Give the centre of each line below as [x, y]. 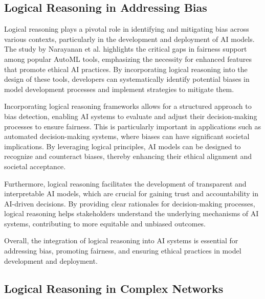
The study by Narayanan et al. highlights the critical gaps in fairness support [126, 49]
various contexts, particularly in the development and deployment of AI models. [129, 39]
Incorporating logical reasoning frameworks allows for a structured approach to [128, 106]
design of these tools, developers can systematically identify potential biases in [127, 79]
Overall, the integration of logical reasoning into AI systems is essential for [121, 240]
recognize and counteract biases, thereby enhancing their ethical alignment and [128, 156]
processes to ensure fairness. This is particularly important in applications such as [132, 126]
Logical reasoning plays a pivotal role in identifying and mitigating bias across [127, 29]
